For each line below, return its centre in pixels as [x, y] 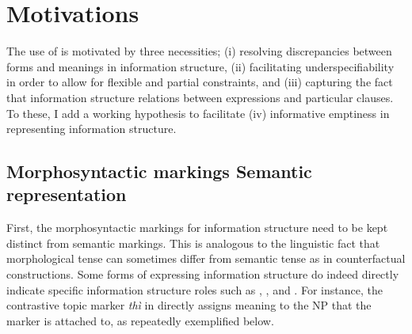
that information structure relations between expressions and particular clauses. [200, 97]
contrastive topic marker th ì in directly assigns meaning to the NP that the [189, 305]
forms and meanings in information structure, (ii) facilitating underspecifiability [200, 66]
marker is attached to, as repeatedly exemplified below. [140, 320]
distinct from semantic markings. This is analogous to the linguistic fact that [193, 243]
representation [67, 194]
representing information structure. [92, 129]
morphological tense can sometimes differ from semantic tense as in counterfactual [206, 258]
